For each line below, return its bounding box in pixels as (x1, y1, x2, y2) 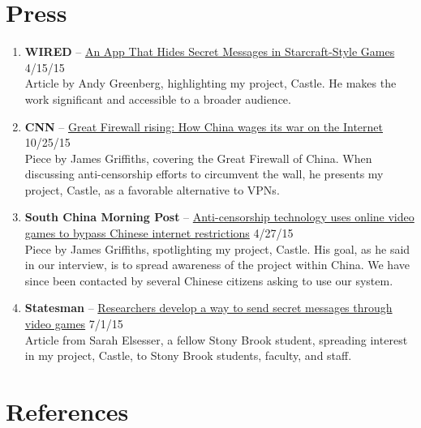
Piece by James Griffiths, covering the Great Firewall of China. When (24, 149, 372, 166)
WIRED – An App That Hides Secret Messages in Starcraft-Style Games (24, 43, 395, 60)
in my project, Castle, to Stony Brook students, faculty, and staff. (24, 347, 352, 364)
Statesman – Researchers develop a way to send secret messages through (24, 299, 393, 316)
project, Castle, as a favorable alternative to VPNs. (24, 181, 280, 198)
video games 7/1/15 (24, 315, 123, 332)
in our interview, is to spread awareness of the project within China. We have (24, 256, 410, 273)
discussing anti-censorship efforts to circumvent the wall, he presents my (24, 165, 384, 182)
